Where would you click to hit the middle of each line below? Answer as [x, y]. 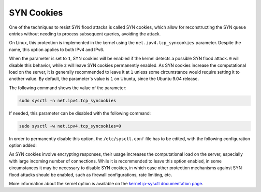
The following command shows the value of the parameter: [68, 88]
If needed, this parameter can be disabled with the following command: [80, 113]
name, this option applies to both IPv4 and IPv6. [57, 49]
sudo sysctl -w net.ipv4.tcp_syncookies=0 [70, 126]
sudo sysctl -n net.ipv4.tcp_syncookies [67, 100]
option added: [23, 145]
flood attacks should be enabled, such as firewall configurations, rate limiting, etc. [91, 175]
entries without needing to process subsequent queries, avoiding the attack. [85, 33]
